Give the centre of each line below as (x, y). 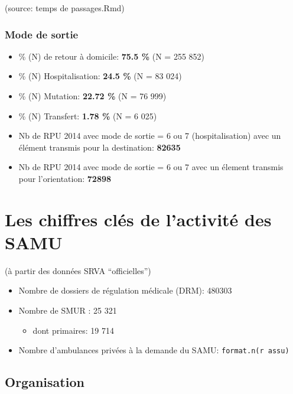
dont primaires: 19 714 (74, 330)
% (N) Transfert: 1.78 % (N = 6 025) (88, 115)
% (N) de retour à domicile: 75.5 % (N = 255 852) (112, 56)
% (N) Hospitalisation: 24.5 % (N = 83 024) (100, 76)
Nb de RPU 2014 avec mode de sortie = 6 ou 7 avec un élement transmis (151, 167)
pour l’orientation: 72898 (65, 178)
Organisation (45, 382)
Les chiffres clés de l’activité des (138, 219)
